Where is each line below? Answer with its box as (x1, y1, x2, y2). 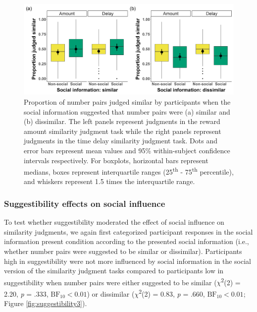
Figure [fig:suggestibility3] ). (4, 298, 87, 309)
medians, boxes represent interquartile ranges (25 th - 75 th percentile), (24, 165, 234, 177)
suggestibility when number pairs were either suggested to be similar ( (4, 277, 217, 287)
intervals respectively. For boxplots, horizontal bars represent (24, 155, 208, 165)
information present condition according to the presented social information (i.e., (4, 236, 249, 247)
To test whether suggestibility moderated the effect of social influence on (4, 217, 224, 227)
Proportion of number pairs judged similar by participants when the (24, 97, 231, 107)
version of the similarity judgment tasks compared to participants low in (4, 265, 224, 276)
